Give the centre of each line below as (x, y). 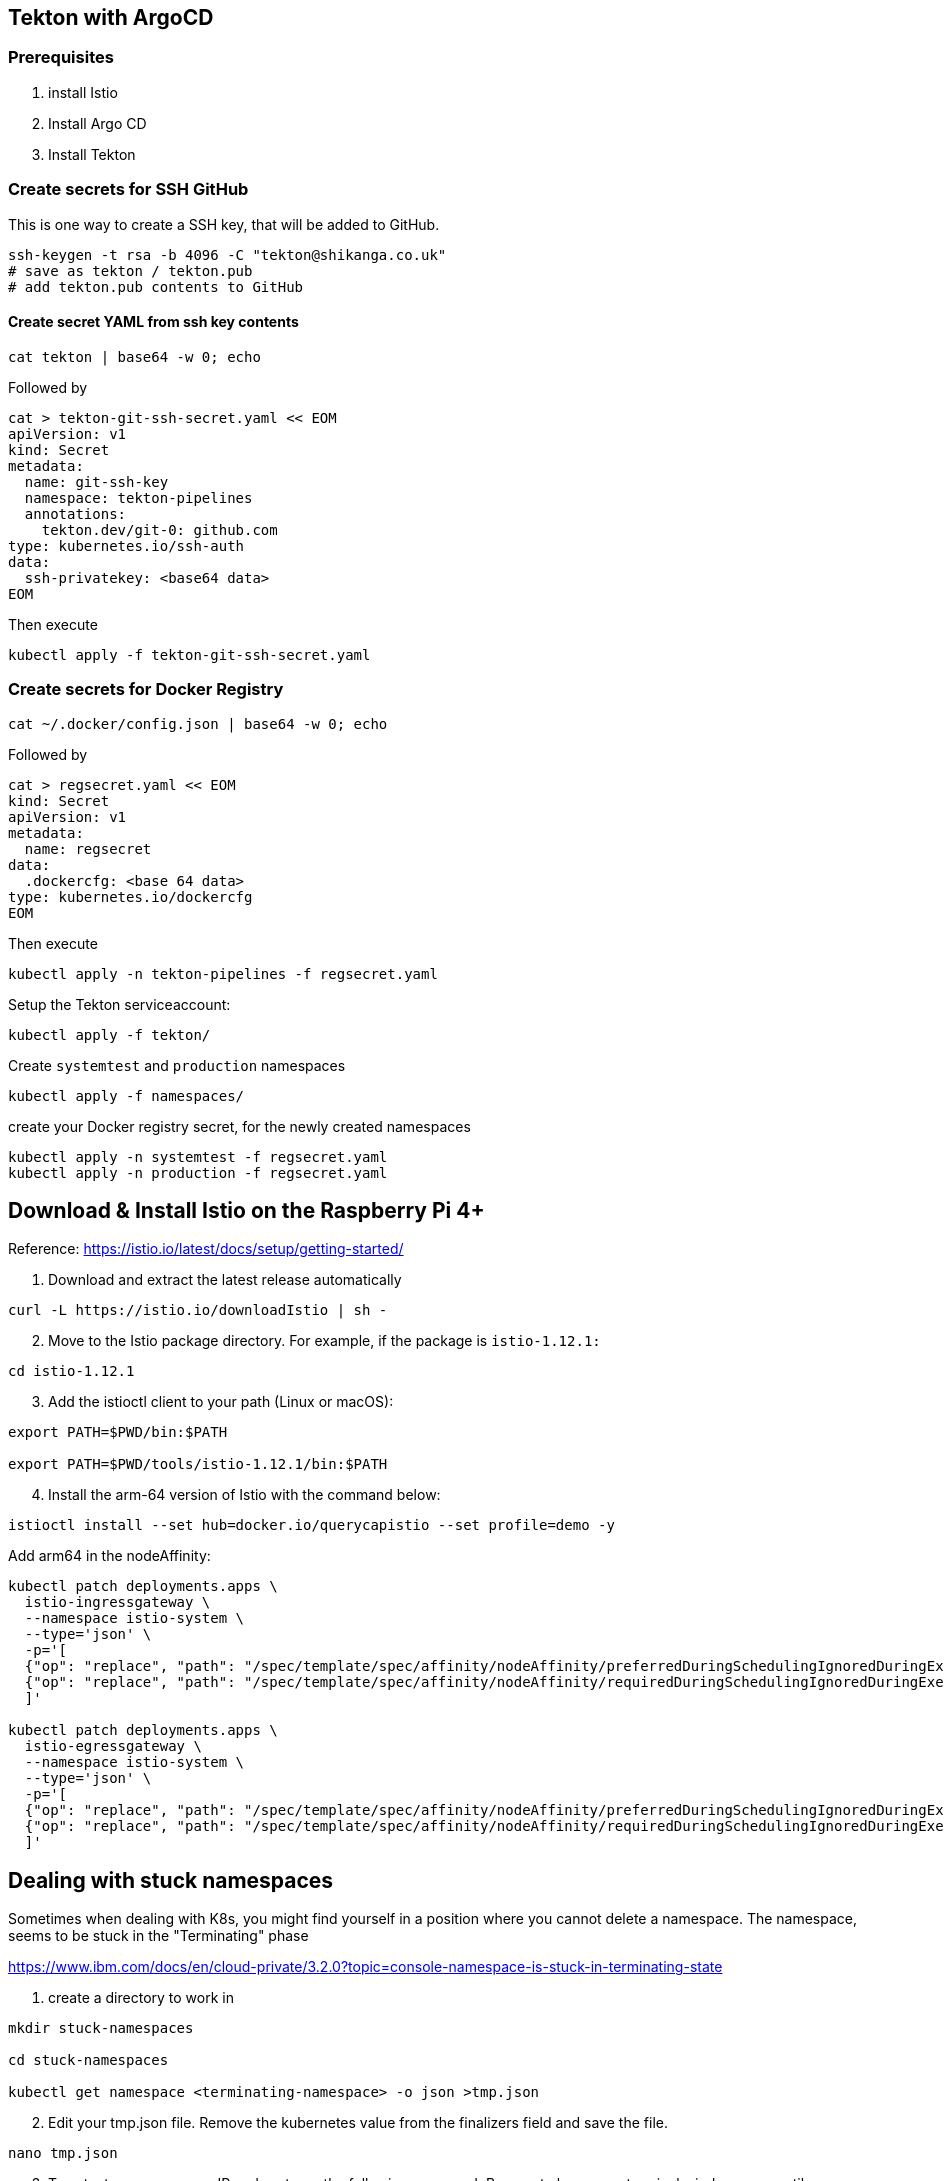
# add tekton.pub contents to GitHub (156, 286)
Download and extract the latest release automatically (225, 1280)
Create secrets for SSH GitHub (128, 189)
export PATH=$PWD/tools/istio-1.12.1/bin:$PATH (198, 1464)
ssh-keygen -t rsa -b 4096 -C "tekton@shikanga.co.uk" (227, 254)
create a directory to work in (141, 1998)
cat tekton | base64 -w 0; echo (134, 356)
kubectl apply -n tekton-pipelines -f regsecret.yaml (223, 973)
